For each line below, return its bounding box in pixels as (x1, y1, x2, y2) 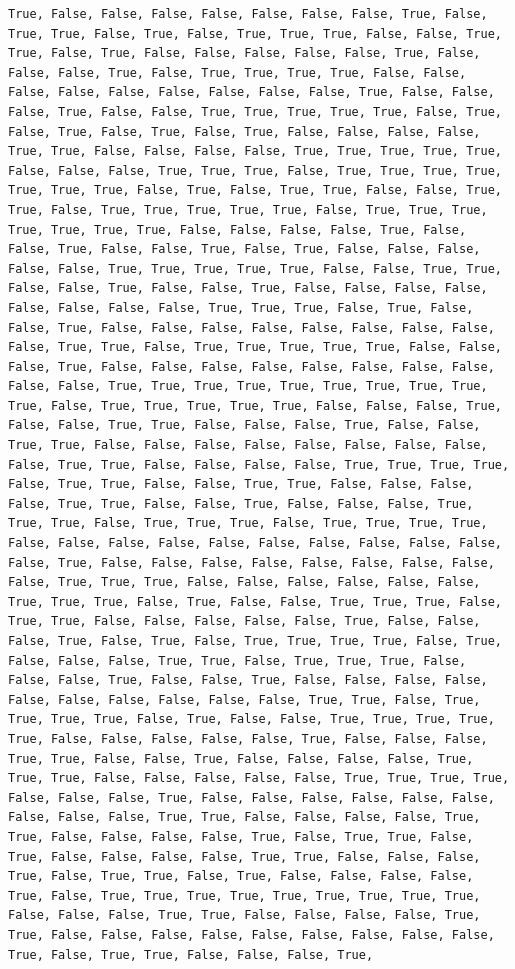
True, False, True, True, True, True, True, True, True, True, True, (8, 888, 481, 903)
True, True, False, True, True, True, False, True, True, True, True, (8, 516, 488, 531)
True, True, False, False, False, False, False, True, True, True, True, (8, 771, 510, 786)
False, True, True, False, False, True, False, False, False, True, (8, 496, 474, 511)
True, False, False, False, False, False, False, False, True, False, (8, 7, 488, 21)
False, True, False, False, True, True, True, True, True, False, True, (8, 104, 502, 119)
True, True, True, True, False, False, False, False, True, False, (8, 222, 467, 237)
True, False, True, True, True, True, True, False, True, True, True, (8, 202, 488, 217)
